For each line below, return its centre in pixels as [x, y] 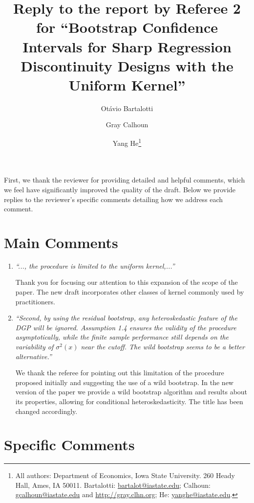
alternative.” [33, 356]
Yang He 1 [127, 142]
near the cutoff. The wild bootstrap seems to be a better [163, 346]
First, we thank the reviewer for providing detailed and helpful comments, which [125, 180]
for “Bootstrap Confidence [127, 27]
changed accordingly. [46, 411]
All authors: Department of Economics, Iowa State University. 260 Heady [125, 475]
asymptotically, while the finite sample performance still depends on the [122, 337]
